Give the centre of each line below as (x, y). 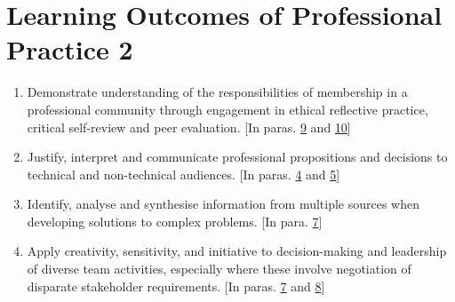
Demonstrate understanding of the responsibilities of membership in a (217, 92)
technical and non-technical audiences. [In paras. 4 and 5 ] (184, 174)
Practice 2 (70, 49)
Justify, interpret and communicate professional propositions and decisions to (237, 157)
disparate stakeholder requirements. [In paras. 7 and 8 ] (176, 286)
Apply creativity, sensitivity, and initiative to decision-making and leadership (237, 251)
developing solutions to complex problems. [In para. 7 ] (175, 221)
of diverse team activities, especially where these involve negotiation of (219, 269)
